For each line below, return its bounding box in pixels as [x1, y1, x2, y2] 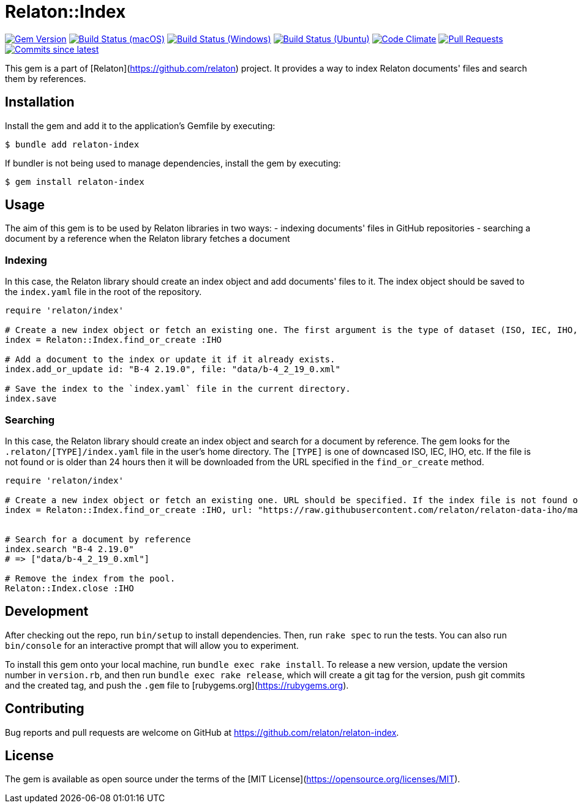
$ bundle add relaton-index [5, 139, 140, 149]
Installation [5, 94, 75, 110]
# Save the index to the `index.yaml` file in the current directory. [5, 384, 351, 394]
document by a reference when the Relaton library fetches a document [5, 233, 290, 244]
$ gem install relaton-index [5, 176, 144, 187]
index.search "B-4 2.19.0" [5, 544, 134, 554]
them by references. [5, 73, 86, 84]
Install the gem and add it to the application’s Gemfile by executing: [5, 120, 276, 131]
